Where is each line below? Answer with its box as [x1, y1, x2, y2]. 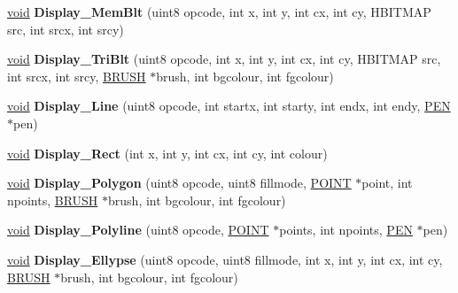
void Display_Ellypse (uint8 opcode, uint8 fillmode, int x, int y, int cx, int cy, [7, 250, 443, 268]
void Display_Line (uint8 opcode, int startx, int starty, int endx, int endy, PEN [7, 96, 451, 115]
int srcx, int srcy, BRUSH [7, 66, 146, 85]
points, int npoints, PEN [279, 220, 413, 239]
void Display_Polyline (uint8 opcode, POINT [7, 220, 269, 239]
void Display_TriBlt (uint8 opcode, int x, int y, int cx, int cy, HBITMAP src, [7, 50, 441, 68]
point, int [361, 173, 413, 192]
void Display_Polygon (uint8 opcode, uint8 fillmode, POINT [7, 173, 352, 192]
